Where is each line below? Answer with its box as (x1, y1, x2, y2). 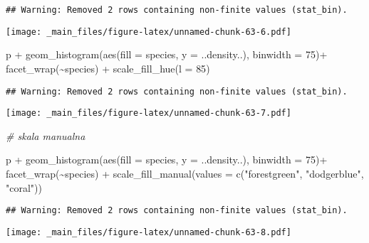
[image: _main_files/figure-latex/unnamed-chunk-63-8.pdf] (6, 227, 291, 237)
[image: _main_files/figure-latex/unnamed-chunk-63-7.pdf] (6, 108, 291, 119)
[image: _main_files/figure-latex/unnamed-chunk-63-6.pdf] (6, 26, 291, 37)
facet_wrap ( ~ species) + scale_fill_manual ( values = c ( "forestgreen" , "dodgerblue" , (6, 166, 364, 180)
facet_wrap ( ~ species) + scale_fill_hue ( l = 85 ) (6, 60, 210, 75)
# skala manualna (6, 128, 85, 143)
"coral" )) (6, 180, 42, 195)
